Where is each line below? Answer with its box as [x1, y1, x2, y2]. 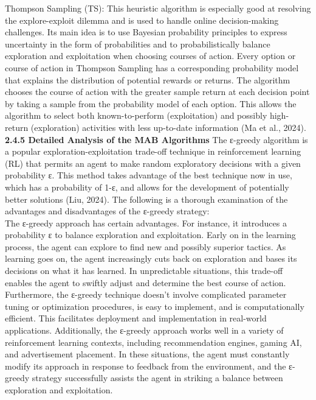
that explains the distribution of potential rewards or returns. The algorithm [5, 73, 290, 86]
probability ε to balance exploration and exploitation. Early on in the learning [5, 228, 296, 241]
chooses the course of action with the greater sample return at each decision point [5, 85, 310, 98]
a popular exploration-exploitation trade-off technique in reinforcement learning [5, 145, 301, 158]
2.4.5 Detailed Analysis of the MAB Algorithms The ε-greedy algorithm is [5, 133, 308, 146]
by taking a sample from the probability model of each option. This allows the [5, 97, 297, 110]
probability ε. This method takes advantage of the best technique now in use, [5, 169, 292, 181]
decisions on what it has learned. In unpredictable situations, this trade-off [5, 264, 283, 277]
